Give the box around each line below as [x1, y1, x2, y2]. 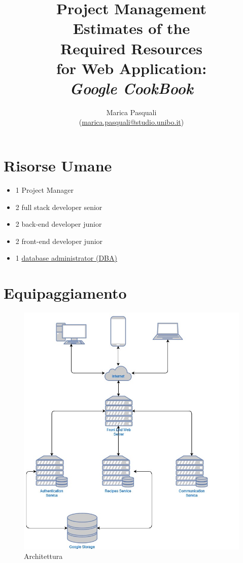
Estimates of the [73, 18, 190, 39]
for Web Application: [56, 57, 207, 78]
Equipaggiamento [4, 283, 127, 303]
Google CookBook [70, 77, 193, 98]
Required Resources [60, 38, 203, 58]
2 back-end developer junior [15, 219, 102, 229]
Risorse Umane [4, 155, 112, 176]
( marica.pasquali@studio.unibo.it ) [79, 117, 184, 127]
